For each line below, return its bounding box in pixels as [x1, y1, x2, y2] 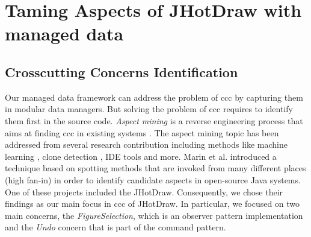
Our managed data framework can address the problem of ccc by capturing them [5, 90, 303, 103]
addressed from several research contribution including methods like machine [5, 138, 288, 151]
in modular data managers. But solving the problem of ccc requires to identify [5, 103, 293, 115]
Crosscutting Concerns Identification [5, 62, 238, 81]
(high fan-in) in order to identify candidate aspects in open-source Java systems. [5, 173, 301, 186]
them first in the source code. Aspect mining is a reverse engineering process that [5, 114, 303, 127]
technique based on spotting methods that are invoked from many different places [5, 162, 306, 174]
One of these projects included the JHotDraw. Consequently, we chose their [5, 185, 283, 198]
